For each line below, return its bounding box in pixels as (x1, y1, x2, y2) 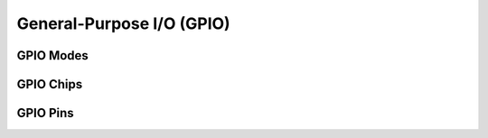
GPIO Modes (16, 48, 89, 63)
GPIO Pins (16, 106, 74, 121)
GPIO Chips (16, 77, 83, 92)
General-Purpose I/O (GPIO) (16, 14, 230, 33)
